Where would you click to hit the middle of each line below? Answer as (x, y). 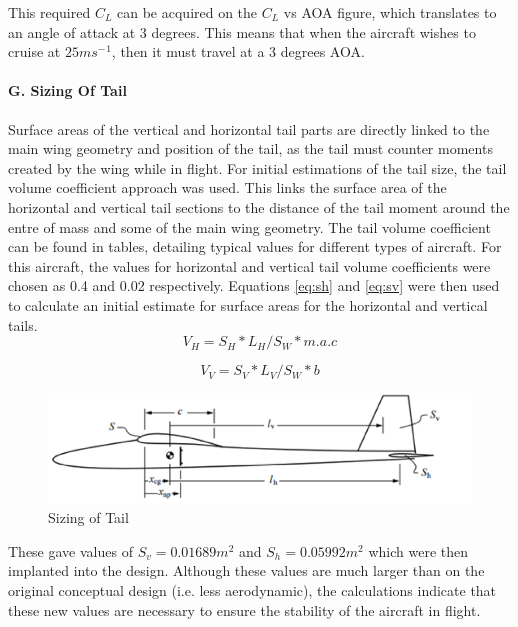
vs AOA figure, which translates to (390, 12)
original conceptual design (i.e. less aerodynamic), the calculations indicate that (252, 589)
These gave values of (70, 550)
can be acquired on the (187, 12)
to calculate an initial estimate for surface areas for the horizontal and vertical (248, 304)
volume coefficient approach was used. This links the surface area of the (227, 187)
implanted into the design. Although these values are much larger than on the (246, 570)
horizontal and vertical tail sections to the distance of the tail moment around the (259, 206)
